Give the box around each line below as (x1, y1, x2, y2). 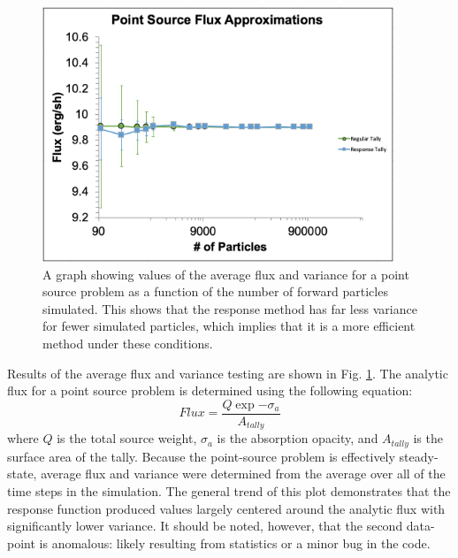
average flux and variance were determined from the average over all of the (41, 464, 446, 483)
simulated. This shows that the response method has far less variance (42, 299, 417, 317)
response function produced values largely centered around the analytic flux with (7, 499, 446, 517)
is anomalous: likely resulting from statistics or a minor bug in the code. (39, 533, 431, 552)
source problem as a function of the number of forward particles (42, 282, 388, 301)
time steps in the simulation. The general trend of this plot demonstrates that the (7, 481, 451, 500)
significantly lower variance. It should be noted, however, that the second (7, 516, 403, 535)
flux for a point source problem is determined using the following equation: (7, 381, 413, 400)
